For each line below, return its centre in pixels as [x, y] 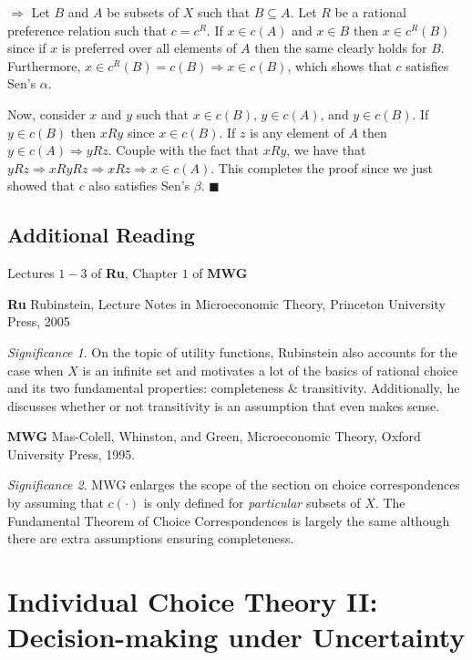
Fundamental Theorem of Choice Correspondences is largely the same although [229, 520]
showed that [41, 186]
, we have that [326, 150]
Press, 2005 [39, 321]
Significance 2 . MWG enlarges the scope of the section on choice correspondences [234, 485]
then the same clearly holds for [341, 48]
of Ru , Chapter [135, 273]
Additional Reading [101, 235]
